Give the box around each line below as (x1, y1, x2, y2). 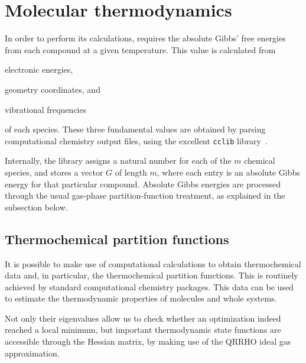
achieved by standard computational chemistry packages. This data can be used (5, 280, 294, 293)
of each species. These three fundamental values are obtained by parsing (5, 123, 266, 135)
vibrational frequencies (5, 103, 87, 115)
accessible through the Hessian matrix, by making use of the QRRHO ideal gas (5, 335, 291, 348)
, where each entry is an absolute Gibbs (157, 166, 300, 178)
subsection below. (5, 200, 68, 213)
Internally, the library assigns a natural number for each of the (5, 154, 232, 167)
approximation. (5, 346, 60, 359)
